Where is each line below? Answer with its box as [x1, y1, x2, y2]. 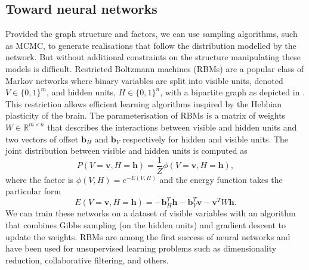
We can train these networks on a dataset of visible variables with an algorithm [5, 207, 296, 219]
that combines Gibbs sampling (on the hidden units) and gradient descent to [5, 219, 286, 231]
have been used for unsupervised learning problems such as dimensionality [5, 242, 277, 255]
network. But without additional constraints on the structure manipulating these [5, 51, 301, 63]
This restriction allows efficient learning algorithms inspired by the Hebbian [5, 97, 282, 110]
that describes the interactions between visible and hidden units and [47, 120, 297, 133]
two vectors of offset [5, 132, 79, 145]
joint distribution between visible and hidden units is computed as [5, 144, 248, 157]
